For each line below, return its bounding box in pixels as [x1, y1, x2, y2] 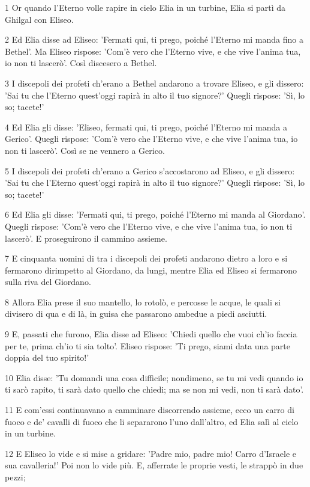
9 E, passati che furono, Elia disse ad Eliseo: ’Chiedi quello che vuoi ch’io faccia [5, 328, 297, 340]
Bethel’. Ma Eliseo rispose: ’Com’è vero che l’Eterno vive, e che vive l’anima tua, [5, 44, 301, 57]
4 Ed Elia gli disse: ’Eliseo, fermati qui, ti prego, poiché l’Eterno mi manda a [5, 120, 287, 133]
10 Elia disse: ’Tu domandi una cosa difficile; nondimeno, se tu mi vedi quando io [5, 371, 303, 384]
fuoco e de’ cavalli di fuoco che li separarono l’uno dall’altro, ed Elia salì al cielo [5, 415, 299, 427]
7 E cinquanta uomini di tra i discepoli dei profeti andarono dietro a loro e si [5, 252, 288, 265]
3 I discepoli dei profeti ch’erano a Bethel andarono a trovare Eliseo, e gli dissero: [5, 76, 304, 89]
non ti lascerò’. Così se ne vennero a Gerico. [5, 144, 165, 156]
